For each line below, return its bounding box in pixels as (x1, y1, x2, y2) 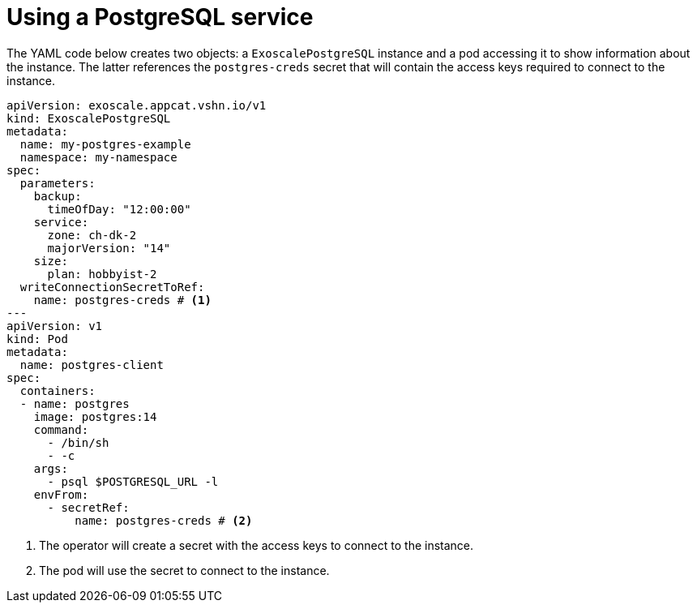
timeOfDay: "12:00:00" (47, 202, 191, 216)
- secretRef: (47, 500, 130, 514)
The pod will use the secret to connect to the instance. (39, 563, 330, 577)
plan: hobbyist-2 (47, 267, 157, 281)
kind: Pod (6, 332, 68, 345)
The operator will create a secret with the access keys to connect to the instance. (39, 538, 474, 552)
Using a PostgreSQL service (6, 3, 314, 31)
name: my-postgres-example (19, 137, 191, 151)
